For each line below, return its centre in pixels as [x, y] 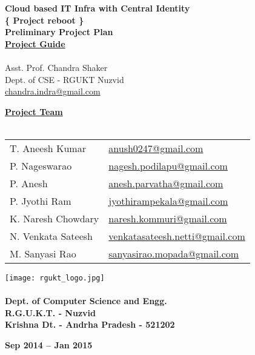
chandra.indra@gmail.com [53, 91]
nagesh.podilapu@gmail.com [168, 165]
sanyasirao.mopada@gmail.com [174, 253]
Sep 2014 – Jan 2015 [49, 344]
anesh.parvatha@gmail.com [166, 183]
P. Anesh [29, 183]
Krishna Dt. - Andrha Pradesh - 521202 [90, 324]
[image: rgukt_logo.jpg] [55, 278]
